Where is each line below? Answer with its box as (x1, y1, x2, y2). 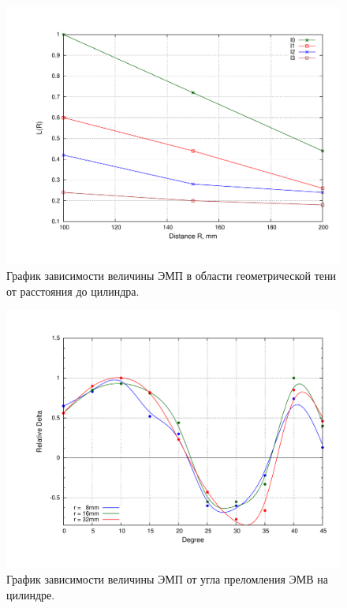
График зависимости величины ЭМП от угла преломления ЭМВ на (6, 571, 328, 587)
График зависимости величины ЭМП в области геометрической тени (6, 267, 336, 284)
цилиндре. (6, 587, 55, 602)
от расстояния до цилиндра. (6, 282, 140, 299)
